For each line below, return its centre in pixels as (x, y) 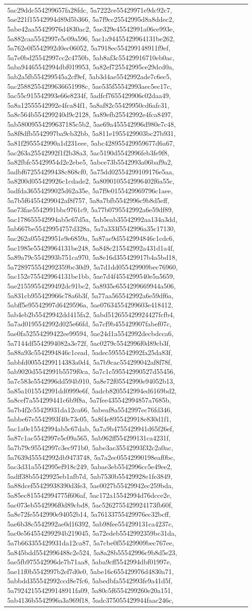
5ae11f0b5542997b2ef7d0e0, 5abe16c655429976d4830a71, (91, 571)
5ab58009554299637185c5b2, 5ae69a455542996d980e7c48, (92, 124)
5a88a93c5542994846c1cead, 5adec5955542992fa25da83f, (90, 352)
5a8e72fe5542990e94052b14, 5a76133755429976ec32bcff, (89, 514)
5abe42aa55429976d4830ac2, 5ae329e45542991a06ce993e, (91, 28)
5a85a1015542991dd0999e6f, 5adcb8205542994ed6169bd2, (92, 390)
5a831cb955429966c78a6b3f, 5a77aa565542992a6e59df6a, (91, 295)
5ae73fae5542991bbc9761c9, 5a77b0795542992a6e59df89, (90, 210)
